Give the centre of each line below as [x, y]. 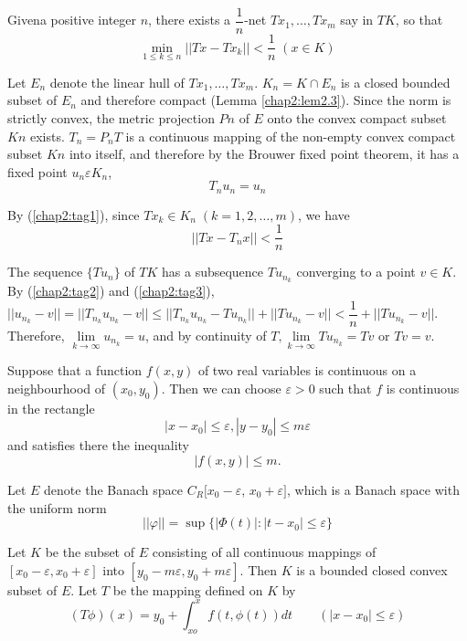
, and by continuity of [206, 335]
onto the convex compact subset [357, 117]
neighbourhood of [57, 388]
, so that [419, 20]
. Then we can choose [221, 388]
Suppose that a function [75, 370]
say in [357, 20]
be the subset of [90, 552]
